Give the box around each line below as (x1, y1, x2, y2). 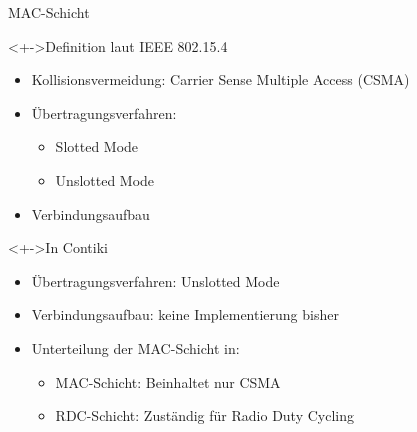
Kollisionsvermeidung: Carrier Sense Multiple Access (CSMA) (31, 69, 410, 90)
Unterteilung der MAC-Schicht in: (31, 337, 240, 358)
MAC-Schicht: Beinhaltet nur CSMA (55, 371, 281, 392)
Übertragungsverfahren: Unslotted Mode (31, 270, 280, 291)
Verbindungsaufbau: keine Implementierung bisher (31, 304, 339, 325)
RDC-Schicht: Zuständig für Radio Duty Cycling (55, 405, 355, 426)
